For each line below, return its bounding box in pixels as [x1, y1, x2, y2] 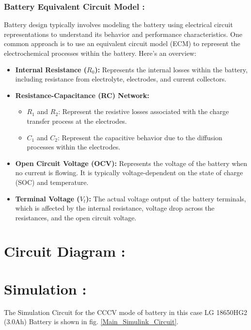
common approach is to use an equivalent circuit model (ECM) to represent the [4, 38, 240, 49]
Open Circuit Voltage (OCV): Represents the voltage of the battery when [15, 158, 248, 168]
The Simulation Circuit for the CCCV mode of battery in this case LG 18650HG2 [4, 307, 247, 317]
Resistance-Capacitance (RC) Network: [15, 90, 149, 100]
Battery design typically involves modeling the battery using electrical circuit [4, 19, 233, 30]
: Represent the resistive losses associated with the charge [58, 106, 229, 116]
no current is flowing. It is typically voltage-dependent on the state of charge [15, 167, 243, 178]
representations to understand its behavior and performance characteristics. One [4, 29, 242, 39]
